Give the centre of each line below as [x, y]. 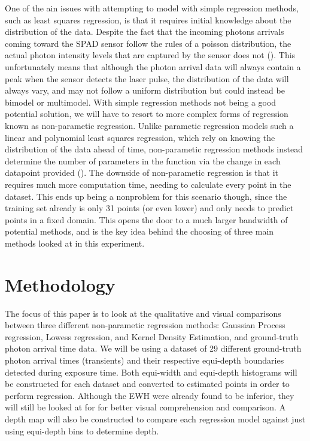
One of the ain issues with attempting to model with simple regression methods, [152, 8]
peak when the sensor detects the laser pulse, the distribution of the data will [147, 78]
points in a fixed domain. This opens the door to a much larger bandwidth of [146, 219]
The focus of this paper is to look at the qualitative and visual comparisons [143, 313]
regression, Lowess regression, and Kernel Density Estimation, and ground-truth [152, 336]
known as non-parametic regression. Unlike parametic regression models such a [149, 125]
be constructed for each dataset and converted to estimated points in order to [147, 384]
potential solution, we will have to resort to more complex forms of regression [147, 114]
